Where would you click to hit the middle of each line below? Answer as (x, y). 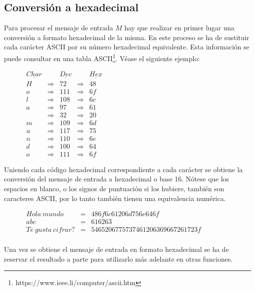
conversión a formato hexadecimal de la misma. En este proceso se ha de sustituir (127, 37)
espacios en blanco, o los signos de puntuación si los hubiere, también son (114, 188)
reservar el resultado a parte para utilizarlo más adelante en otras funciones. (118, 258)
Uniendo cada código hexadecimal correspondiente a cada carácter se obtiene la (123, 169)
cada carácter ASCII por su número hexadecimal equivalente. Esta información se (127, 47)
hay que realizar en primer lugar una (179, 28)
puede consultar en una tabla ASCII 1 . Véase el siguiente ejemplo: (102, 57)
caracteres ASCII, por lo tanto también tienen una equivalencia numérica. (115, 198)
